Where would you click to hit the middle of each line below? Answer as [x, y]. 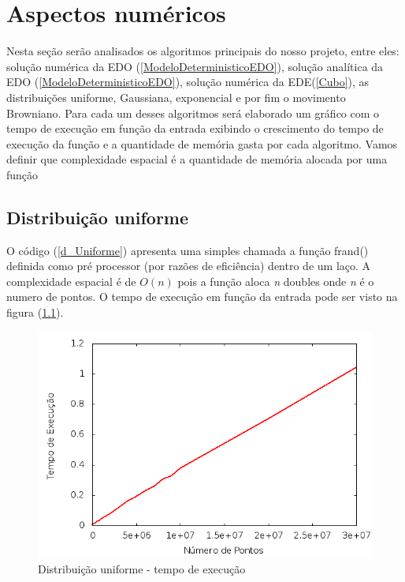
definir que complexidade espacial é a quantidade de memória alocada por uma [197, 159]
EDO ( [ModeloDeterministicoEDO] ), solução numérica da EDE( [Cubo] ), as [188, 82]
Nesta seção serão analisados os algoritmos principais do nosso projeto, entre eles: [203, 51]
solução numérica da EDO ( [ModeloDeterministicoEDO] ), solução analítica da [195, 66]
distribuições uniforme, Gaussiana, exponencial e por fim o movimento [176, 97]
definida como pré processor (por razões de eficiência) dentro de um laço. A [189, 266]
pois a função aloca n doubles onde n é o [276, 281]
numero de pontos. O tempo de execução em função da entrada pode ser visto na [202, 297]
